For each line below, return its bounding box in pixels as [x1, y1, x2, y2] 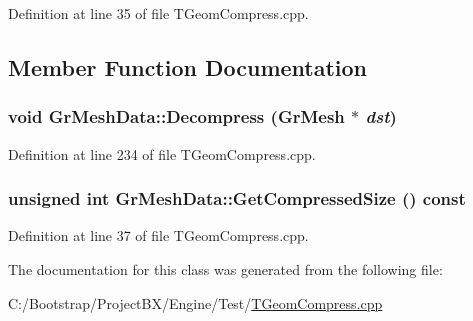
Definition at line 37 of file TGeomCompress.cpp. [8, 225, 309, 246]
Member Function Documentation [8, 51, 368, 82]
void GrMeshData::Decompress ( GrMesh [8, 104, 345, 129]
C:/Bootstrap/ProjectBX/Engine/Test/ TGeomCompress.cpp [8, 292, 383, 313]
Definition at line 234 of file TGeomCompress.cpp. [8, 143, 316, 164]
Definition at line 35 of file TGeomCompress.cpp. [8, 3, 309, 23]
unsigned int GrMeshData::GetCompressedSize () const [8, 186, 466, 211]
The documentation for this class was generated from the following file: [8, 259, 443, 279]
